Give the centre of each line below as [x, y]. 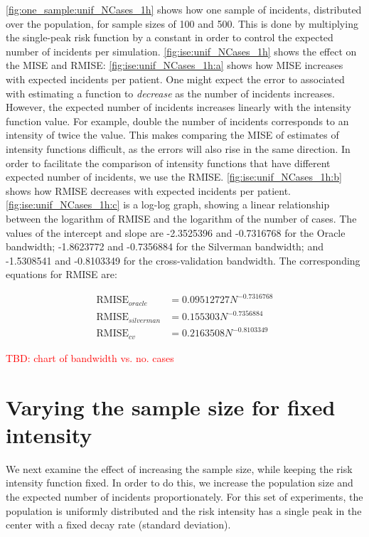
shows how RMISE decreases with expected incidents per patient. [148, 190]
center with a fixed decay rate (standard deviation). [118, 525]
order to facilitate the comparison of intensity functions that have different [168, 163]
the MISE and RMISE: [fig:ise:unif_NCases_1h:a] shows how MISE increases [175, 65]
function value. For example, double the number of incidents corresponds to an [177, 121]
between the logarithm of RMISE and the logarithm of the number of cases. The [181, 218]
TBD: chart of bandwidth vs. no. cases [90, 357]
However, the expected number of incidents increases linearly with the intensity [178, 107]
